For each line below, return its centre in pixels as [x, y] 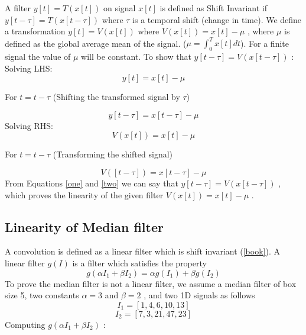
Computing [25, 324]
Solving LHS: [29, 68]
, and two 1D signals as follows [199, 295]
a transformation [35, 31]
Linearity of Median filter [84, 226]
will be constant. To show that [136, 57]
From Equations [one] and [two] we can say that [92, 183]
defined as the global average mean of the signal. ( [96, 43]
